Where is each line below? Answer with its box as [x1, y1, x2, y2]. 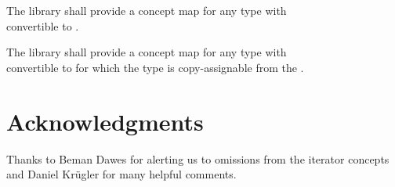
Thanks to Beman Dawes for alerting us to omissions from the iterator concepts [6, 150, 390, 167]
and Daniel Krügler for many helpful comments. [6, 166, 237, 182]
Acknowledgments [6, 105, 204, 137]
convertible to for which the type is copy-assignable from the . [6, 59, 304, 75]
